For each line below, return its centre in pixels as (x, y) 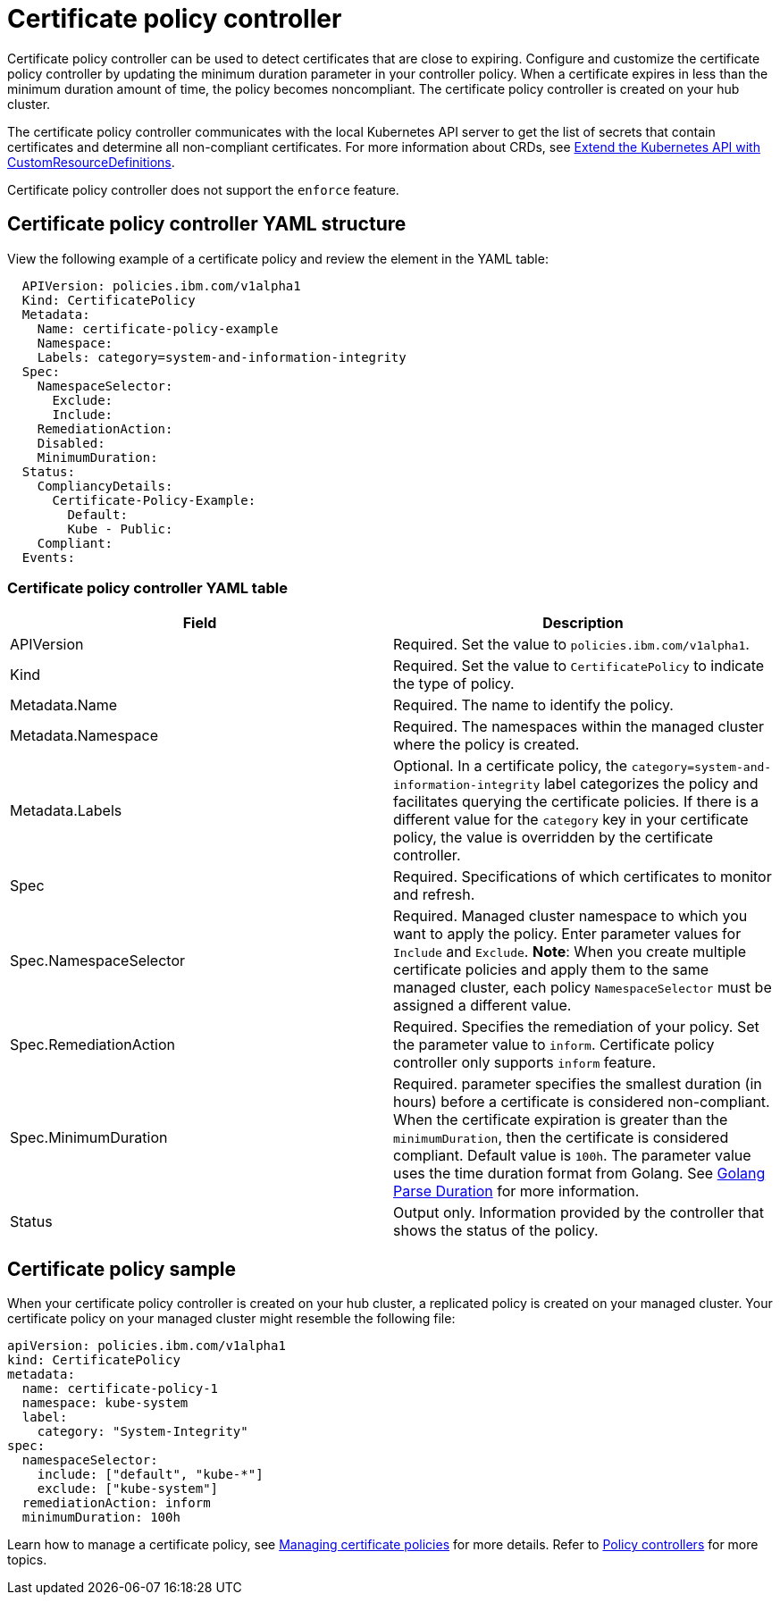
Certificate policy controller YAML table (147, 587)
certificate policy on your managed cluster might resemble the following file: (231, 1319)
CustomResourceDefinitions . (91, 162)
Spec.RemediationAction (93, 1045)
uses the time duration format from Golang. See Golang (579, 1174)
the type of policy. (454, 684)
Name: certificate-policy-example (158, 328)
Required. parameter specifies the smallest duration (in (578, 1084)
